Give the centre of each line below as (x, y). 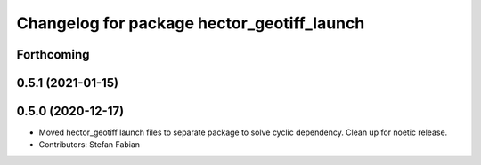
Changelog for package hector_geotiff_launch (191, 23)
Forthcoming (53, 55)
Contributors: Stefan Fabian (90, 145)
